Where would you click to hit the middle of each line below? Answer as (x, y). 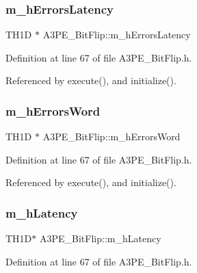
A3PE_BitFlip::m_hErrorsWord (111, 136)
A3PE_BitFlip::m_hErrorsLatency (117, 35)
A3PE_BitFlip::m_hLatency (100, 238)
